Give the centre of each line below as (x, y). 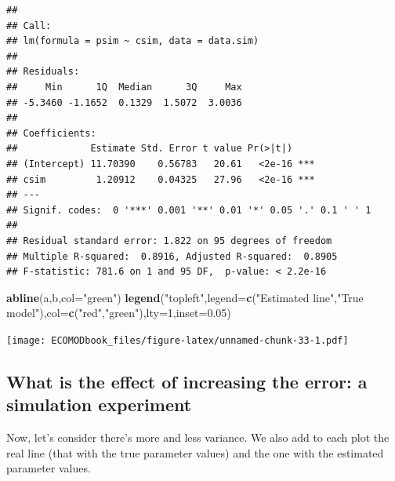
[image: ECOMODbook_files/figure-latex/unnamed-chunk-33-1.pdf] (178, 340)
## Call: (29, 26)
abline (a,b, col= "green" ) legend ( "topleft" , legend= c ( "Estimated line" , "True (185, 297)
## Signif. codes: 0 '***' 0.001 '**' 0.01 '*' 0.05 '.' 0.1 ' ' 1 (189, 210)
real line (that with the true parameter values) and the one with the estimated (195, 452)
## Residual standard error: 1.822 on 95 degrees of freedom (169, 240)
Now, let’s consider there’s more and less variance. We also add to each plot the (198, 437)
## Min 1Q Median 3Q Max (124, 87)
